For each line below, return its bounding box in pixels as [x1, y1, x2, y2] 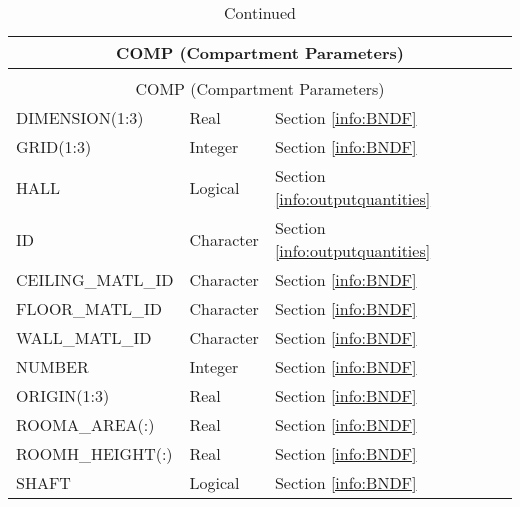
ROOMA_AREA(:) [16, 413, 155, 436]
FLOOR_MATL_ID [16, 297, 163, 320]
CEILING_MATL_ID [16, 268, 174, 291]
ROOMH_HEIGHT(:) [16, 442, 173, 465]
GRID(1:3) [16, 135, 92, 158]
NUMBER [16, 355, 89, 378]
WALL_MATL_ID [16, 326, 152, 349]
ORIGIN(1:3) [16, 384, 110, 407]
